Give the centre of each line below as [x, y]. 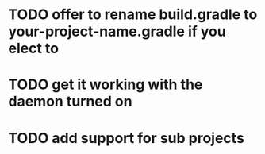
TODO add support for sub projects [126, 138]
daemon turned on [70, 102]
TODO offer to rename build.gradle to [133, 15]
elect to [34, 48]
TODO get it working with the [106, 85]
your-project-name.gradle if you [117, 31]
